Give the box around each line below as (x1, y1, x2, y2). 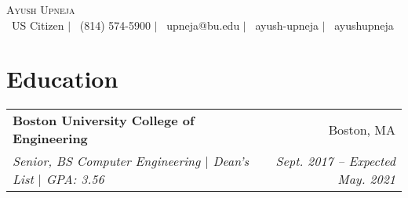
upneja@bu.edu (166, 16, 240, 33)
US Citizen (11, 16, 64, 33)
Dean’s (213, 152, 250, 171)
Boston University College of (13, 111, 195, 130)
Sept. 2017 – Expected (275, 152, 395, 171)
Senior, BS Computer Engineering (13, 152, 201, 171)
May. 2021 (337, 170, 395, 189)
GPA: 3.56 (46, 170, 104, 189)
